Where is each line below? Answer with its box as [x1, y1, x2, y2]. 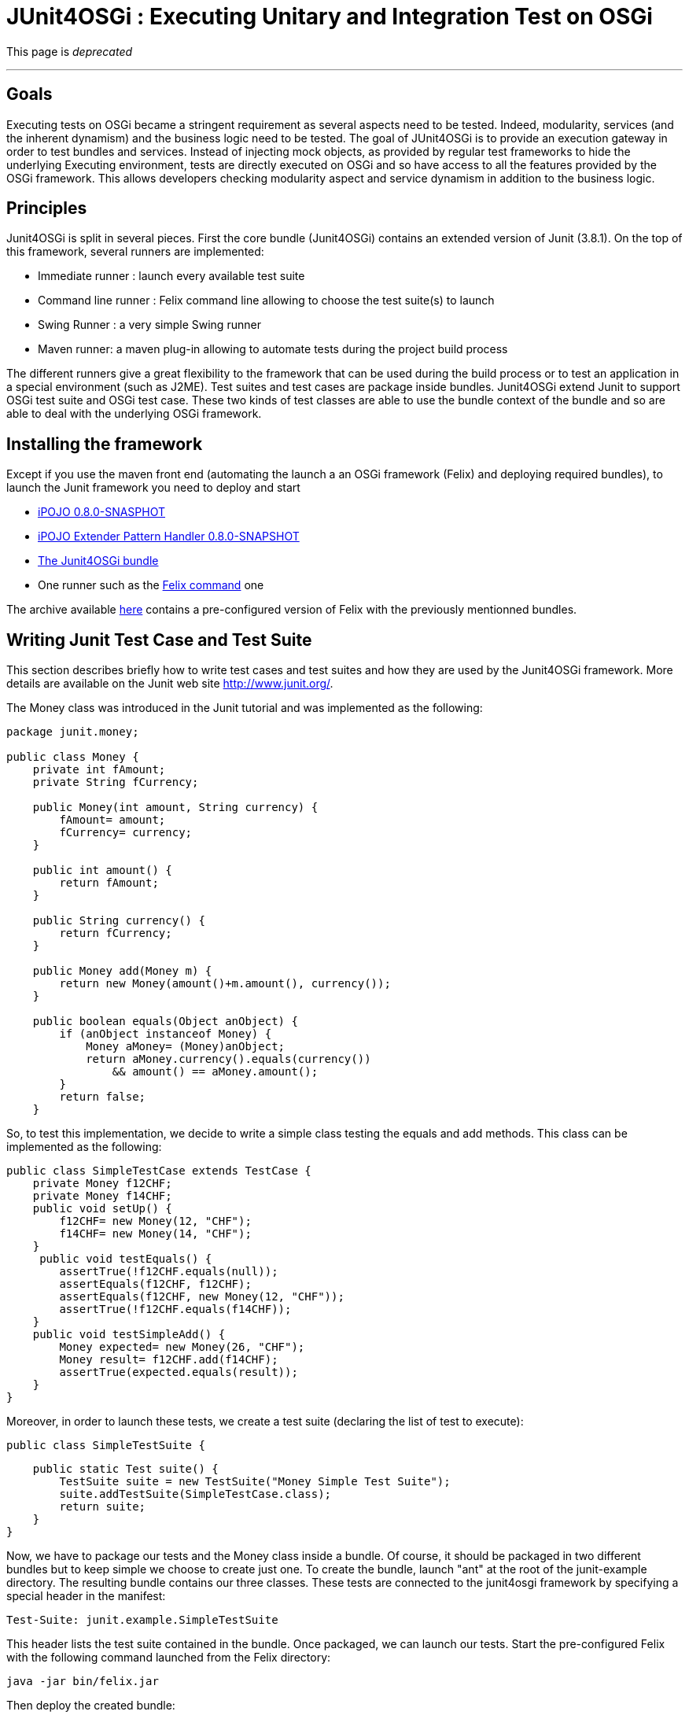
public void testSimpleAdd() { [32, 1328, 226, 1341]
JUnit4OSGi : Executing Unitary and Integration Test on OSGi [6, 3, 653, 30]
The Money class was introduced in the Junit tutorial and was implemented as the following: [6, 701, 483, 715]
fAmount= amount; [59, 813, 166, 827]
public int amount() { [32, 864, 172, 877]
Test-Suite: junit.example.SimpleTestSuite [6, 1614, 278, 1627]
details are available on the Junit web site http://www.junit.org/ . [6, 677, 333, 691]
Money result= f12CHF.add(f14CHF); [59, 1353, 278, 1366]
